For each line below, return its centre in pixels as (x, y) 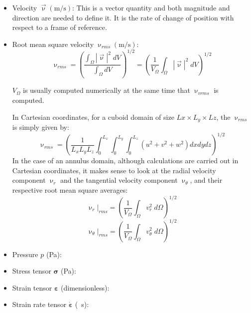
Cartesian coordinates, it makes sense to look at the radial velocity (114, 170)
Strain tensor (32, 287)
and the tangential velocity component (119, 180)
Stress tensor (32, 271)
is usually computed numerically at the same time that (106, 90)
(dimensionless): (85, 287)
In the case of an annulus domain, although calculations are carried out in (125, 160)
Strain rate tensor (39, 304)
